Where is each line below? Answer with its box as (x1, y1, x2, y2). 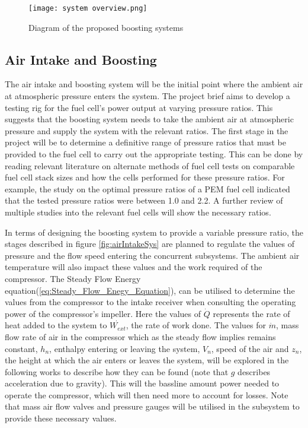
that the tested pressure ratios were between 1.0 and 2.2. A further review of (5, 194, 283, 207)
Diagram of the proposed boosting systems (28, 21, 184, 33)
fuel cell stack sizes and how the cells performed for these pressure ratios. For (5, 171, 285, 183)
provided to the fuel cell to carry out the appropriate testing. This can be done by (5, 148, 303, 160)
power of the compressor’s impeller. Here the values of (5, 307, 201, 319)
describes (238, 365, 271, 378)
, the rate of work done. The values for (126, 319, 267, 331)
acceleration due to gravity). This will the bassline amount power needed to (5, 377, 280, 389)
